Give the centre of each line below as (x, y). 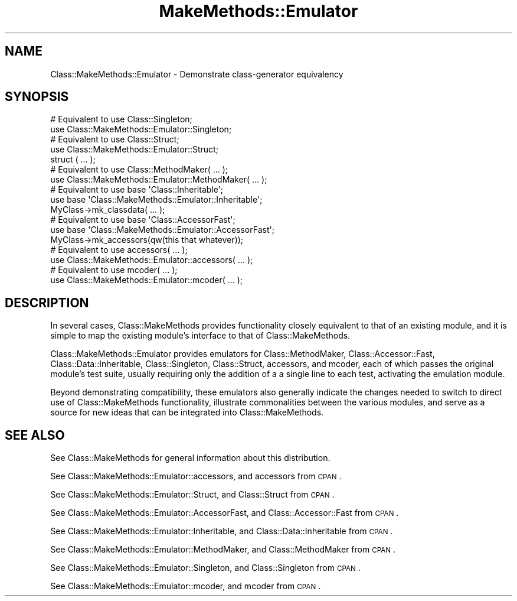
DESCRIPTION (47, 303)
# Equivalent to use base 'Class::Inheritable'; (137, 190)
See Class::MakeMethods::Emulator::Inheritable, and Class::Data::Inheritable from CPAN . (222, 531)
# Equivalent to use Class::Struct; (115, 139)
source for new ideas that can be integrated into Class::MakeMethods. (187, 412)
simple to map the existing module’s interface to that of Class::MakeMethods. (200, 336)
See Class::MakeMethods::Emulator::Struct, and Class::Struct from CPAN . (192, 495)
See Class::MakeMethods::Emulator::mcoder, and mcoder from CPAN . (186, 586)
